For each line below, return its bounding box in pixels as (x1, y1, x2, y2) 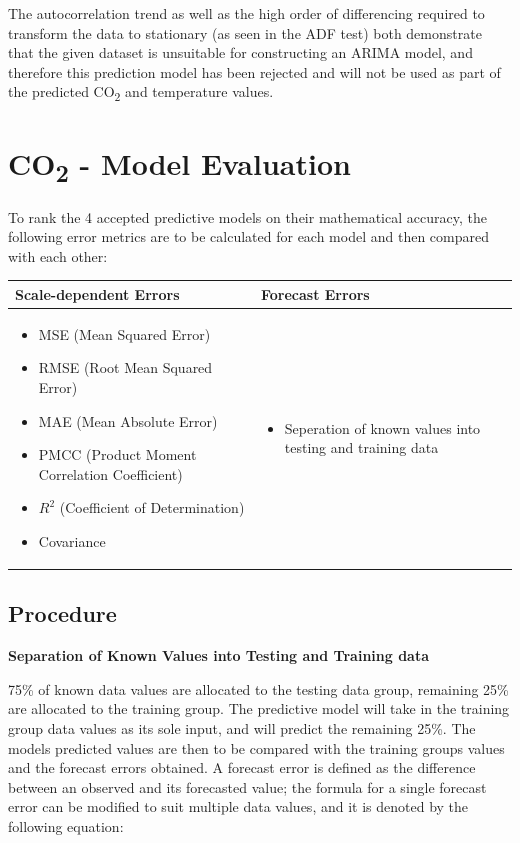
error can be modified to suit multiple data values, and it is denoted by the (8, 796, 469, 817)
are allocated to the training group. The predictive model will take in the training (8, 698, 510, 719)
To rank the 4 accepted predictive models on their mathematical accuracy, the (8, 206, 487, 227)
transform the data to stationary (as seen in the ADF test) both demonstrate (8, 22, 482, 43)
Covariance (38, 530, 106, 551)
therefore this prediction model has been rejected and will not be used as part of (8, 61, 501, 82)
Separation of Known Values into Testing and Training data (8, 645, 430, 666)
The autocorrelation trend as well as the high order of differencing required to (8, 3, 485, 23)
